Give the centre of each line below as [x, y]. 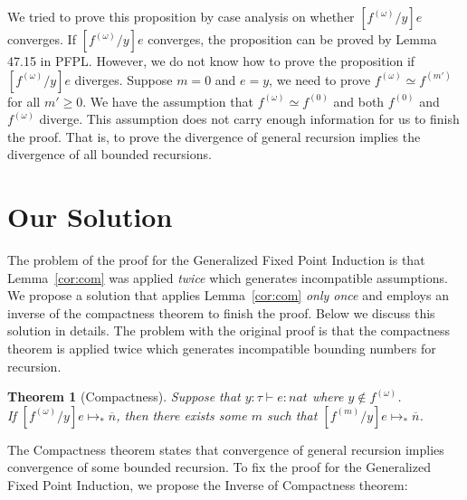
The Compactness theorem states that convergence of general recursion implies [226, 449]
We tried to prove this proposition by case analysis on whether [181, 16]
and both [359, 101]
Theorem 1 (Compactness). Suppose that [124, 396]
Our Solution [90, 217]
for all [24, 101]
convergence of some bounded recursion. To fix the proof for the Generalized [219, 467]
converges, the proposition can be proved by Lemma [292, 39]
